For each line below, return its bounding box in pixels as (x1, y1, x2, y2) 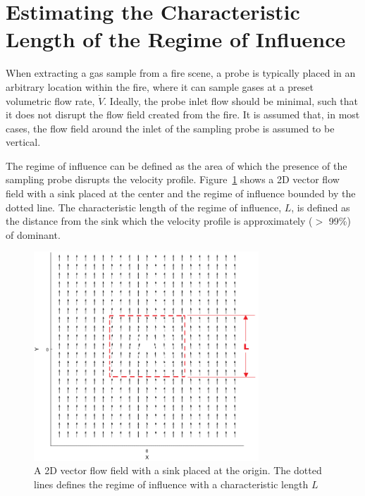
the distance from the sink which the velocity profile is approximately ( (6, 213, 313, 228)
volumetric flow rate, (6, 93, 95, 108)
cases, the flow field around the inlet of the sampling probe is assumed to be (6, 120, 335, 135)
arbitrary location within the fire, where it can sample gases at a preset (6, 79, 314, 94)
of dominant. (6, 227, 61, 242)
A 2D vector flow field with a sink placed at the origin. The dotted (34, 463, 322, 478)
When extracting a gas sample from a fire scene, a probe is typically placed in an (6, 66, 356, 80)
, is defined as (291, 199, 350, 214)
